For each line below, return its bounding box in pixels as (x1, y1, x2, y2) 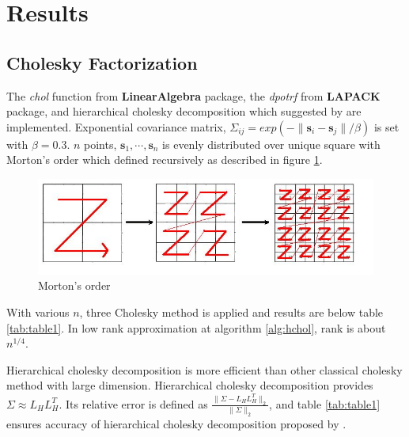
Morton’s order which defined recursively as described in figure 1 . (6, 151, 323, 168)
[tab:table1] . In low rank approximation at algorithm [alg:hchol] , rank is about (6, 319, 386, 336)
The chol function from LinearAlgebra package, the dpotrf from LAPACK (6, 87, 381, 104)
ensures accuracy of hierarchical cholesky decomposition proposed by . (6, 416, 347, 432)
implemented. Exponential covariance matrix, (6, 118, 226, 135)
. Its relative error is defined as (59, 395, 208, 412)
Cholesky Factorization (6, 50, 198, 74)
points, (84, 135, 117, 152)
